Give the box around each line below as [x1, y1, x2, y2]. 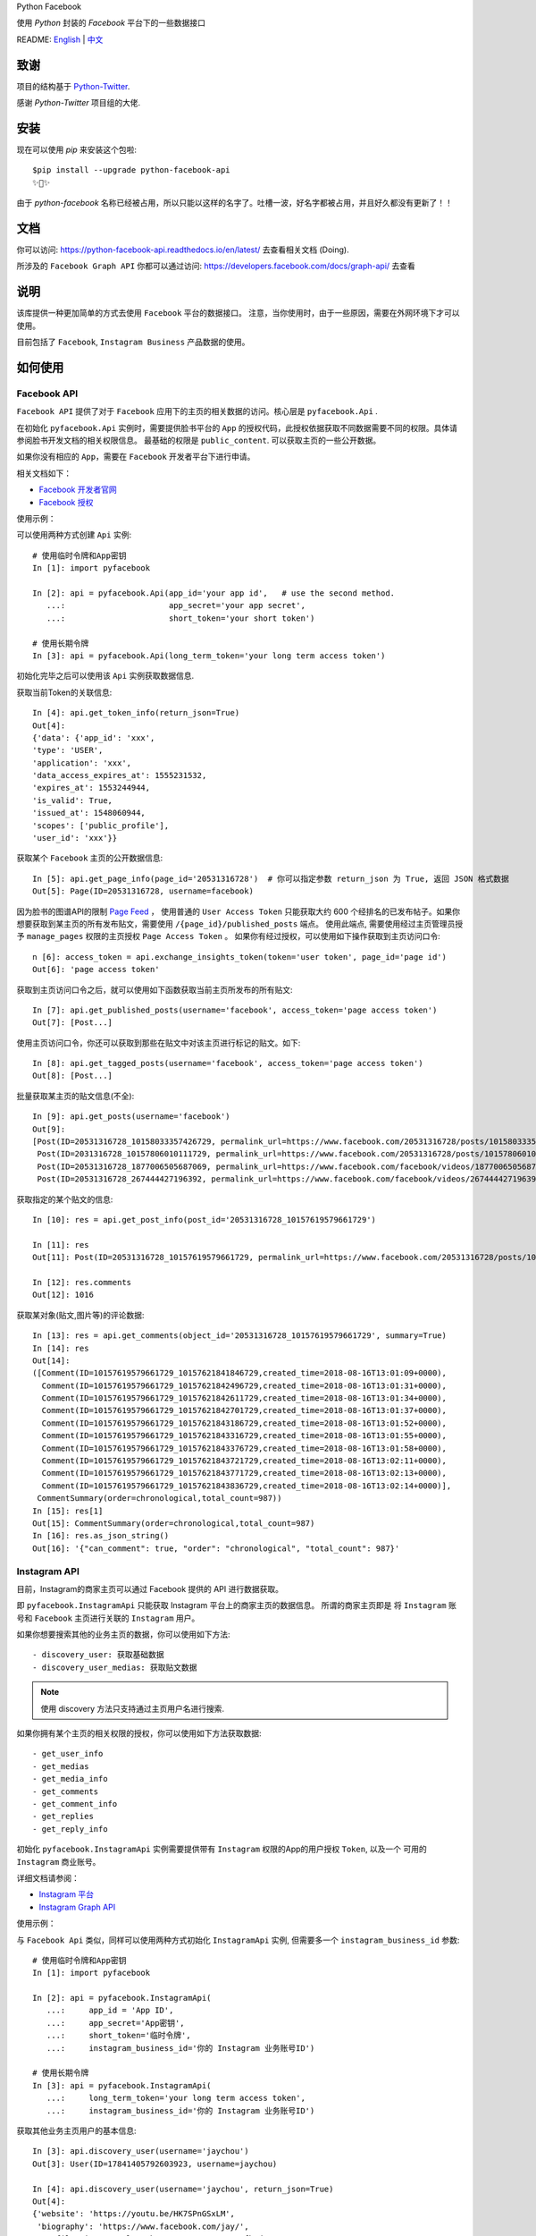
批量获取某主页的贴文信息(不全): [16, 1090, 135, 1101]
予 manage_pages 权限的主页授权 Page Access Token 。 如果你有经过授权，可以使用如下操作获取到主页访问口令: [16, 931, 441, 942]
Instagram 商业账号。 [16, 1856, 101, 1867]
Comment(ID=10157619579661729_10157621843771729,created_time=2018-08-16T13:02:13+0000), [41, 1468, 447, 1478]
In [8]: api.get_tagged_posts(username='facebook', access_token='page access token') [32, 1058, 423, 1069]
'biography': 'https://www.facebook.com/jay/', [37, 2221, 249, 2232]
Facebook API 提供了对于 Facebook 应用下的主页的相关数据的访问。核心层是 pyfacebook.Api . [16, 406, 379, 417]
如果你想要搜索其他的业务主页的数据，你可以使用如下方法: [16, 1629, 231, 1640]
